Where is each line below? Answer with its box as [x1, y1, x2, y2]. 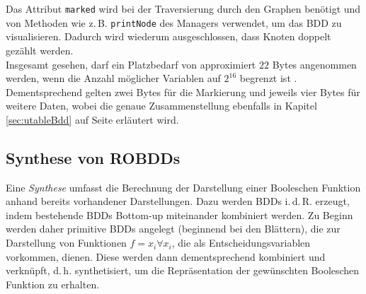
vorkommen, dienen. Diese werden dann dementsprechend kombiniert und [6, 249, 326, 264]
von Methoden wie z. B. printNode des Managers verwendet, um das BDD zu [6, 15, 342, 30]
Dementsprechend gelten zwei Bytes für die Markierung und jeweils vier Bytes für [6, 84, 360, 99]
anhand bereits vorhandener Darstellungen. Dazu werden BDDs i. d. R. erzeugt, [6, 194, 350, 208]
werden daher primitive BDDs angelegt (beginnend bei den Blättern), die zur [6, 221, 341, 236]
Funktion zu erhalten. [6, 276, 100, 291]
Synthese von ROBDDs [6, 146, 181, 168]
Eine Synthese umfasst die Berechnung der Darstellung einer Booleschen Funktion [6, 180, 361, 194]
